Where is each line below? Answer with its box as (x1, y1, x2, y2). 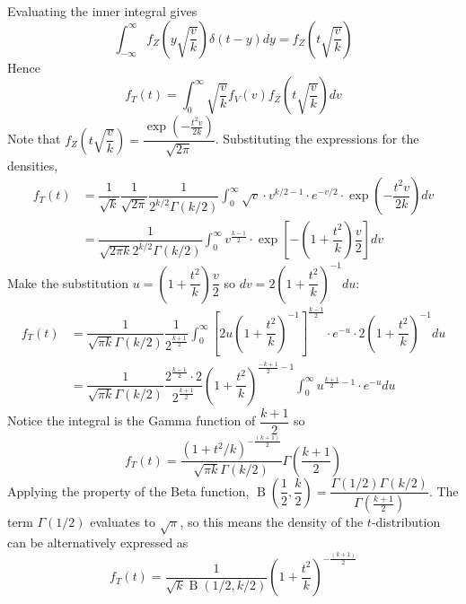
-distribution (371, 512, 441, 531)
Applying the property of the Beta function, (7, 481, 250, 500)
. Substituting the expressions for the (215, 129, 419, 148)
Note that (7, 129, 61, 148)
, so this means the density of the (180, 512, 364, 531)
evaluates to (90, 512, 156, 531)
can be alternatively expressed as (7, 533, 189, 552)
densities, (7, 155, 58, 174)
